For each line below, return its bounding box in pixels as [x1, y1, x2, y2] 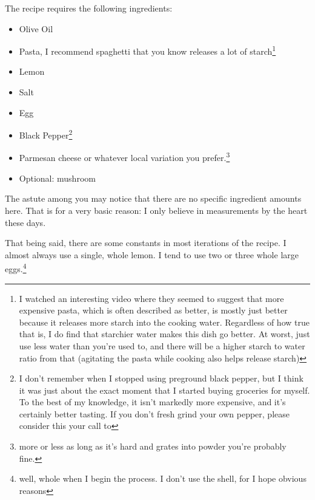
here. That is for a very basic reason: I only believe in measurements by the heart [5, 204, 308, 216]
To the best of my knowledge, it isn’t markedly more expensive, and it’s [19, 396, 286, 408]
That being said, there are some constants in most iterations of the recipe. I [5, 236, 287, 249]
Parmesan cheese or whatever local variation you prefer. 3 [19, 149, 230, 164]
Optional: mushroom [19, 171, 96, 184]
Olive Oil [19, 22, 53, 35]
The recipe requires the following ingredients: [5, 2, 173, 14]
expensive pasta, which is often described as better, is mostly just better [19, 304, 288, 317]
